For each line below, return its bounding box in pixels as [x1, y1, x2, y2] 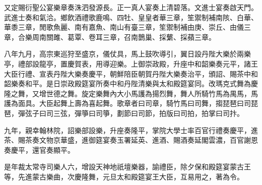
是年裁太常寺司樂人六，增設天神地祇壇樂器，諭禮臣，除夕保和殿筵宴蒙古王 [4, 161, 251, 172]
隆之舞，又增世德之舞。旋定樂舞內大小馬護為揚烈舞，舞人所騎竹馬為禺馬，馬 [4, 88, 258, 98]
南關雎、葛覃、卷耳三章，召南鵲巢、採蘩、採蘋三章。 [39, 31, 216, 42]
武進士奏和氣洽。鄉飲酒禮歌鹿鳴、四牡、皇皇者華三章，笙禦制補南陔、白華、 [4, 12, 258, 22]
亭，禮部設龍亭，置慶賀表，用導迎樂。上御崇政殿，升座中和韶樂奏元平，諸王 [4, 58, 258, 69]
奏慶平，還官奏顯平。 [4, 144, 75, 155]
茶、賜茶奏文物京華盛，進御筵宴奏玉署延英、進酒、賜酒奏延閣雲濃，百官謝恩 [4, 135, 258, 145]
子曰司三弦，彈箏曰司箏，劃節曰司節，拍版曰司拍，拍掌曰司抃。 [32, 107, 244, 118]
